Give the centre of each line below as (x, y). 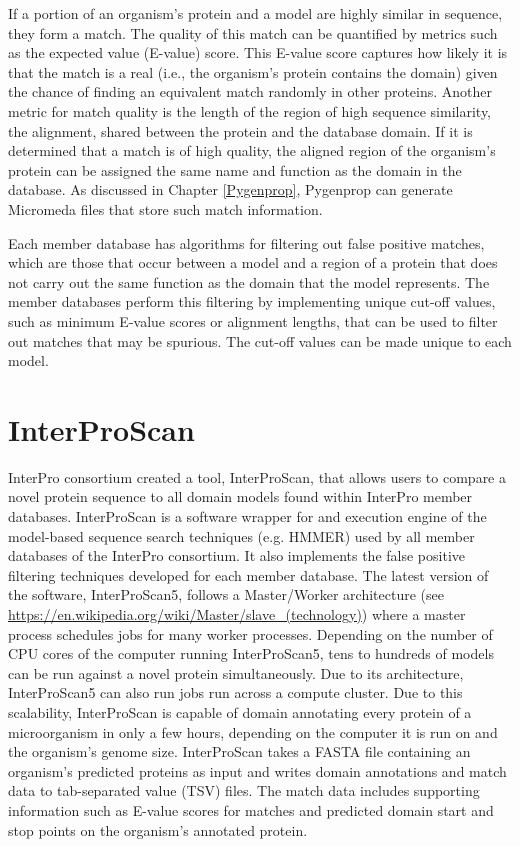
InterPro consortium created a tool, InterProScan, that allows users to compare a (257, 476)
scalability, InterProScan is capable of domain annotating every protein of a (240, 711)
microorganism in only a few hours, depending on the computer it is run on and (253, 731)
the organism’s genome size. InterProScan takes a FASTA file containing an (239, 751)
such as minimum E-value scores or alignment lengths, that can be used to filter (253, 320)
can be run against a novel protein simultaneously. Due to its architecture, (236, 672)
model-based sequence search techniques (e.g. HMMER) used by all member (241, 535)
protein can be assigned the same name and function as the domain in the (235, 169)
